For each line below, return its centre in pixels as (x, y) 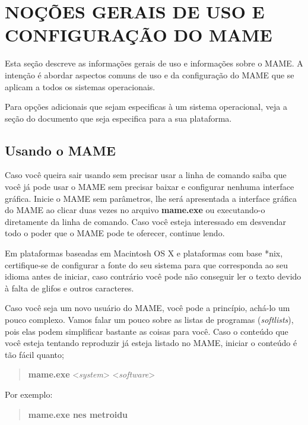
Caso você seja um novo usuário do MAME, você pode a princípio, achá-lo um (147, 308)
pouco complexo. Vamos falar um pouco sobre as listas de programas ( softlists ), (149, 320)
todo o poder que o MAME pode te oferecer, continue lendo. (115, 233)
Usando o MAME (60, 150)
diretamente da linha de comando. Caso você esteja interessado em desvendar (146, 221)
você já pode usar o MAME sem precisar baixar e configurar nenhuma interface (150, 187)
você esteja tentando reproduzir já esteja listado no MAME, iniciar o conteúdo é (151, 343)
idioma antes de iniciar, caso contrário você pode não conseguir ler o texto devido (153, 276)
